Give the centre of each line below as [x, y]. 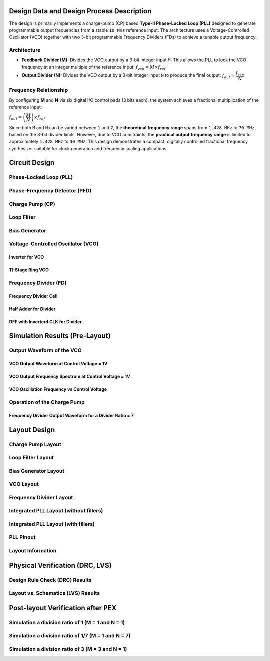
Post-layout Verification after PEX [63, 608]
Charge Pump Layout [35, 444]
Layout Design [32, 430]
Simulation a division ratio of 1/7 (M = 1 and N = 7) [70, 636]
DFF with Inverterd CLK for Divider [45, 321]
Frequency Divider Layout [41, 497]
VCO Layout [24, 484]
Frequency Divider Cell [33, 296]
